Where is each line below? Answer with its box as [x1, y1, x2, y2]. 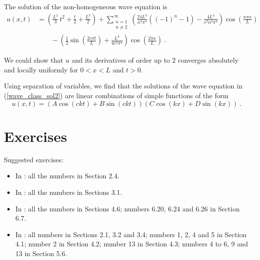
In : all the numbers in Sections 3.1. [15, 187, 122, 197]
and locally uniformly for [4, 64, 78, 74]
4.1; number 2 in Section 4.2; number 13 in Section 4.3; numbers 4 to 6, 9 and [15, 239, 248, 249]
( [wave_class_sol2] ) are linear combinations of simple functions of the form [4, 90, 229, 101]
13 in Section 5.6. [15, 248, 67, 258]
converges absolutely [178, 55, 239, 65]
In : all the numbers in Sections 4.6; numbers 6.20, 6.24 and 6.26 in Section [15, 203, 240, 213]
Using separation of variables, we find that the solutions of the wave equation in [4, 81, 242, 91]
